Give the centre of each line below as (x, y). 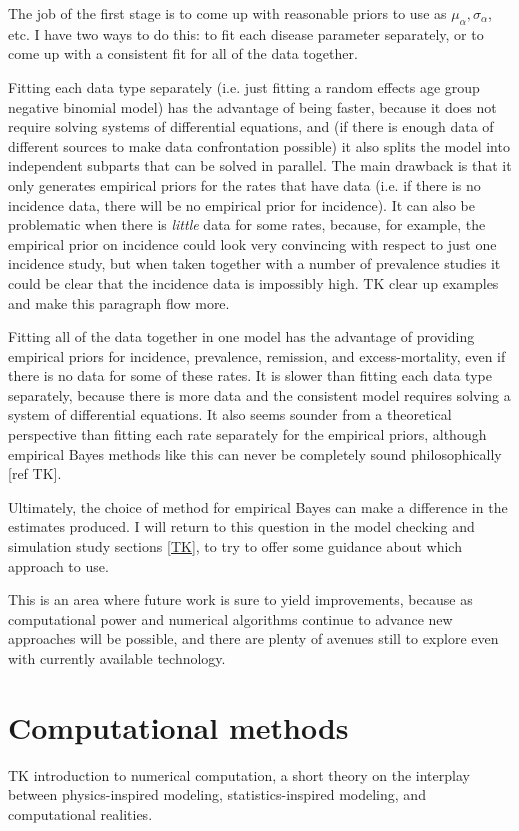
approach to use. (58, 565)
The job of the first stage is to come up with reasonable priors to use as (227, 13)
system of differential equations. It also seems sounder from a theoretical (230, 414)
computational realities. (80, 813)
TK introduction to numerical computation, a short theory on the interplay (239, 774)
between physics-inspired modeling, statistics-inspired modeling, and (217, 794)
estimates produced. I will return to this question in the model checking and (241, 526)
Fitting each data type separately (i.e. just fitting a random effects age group (244, 86)
